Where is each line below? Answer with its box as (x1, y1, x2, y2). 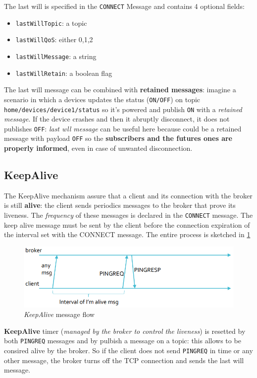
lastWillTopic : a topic (15, 17, 87, 28)
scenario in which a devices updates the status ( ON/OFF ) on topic (4, 94, 201, 104)
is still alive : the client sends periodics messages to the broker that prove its (4, 200, 236, 210)
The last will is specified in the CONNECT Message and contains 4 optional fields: (4, 1, 245, 11)
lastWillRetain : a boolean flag (15, 67, 112, 78)
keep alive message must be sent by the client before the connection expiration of (4, 219, 250, 230)
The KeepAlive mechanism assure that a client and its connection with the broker (4, 190, 253, 200)
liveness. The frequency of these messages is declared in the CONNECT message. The (4, 210, 253, 220)
